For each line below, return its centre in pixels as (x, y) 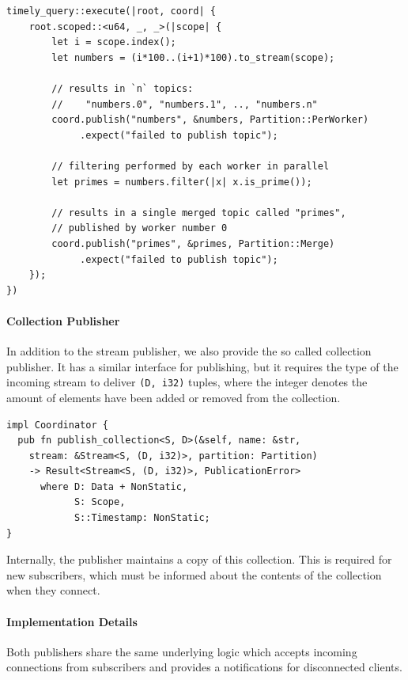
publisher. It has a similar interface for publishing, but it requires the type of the (202, 366)
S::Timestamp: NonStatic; (142, 518)
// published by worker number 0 (140, 228)
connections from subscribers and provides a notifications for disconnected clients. (204, 667)
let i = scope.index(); (114, 42)
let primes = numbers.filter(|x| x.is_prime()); (182, 182)
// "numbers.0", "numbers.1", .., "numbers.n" (185, 104)
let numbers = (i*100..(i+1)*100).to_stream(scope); (193, 57)
